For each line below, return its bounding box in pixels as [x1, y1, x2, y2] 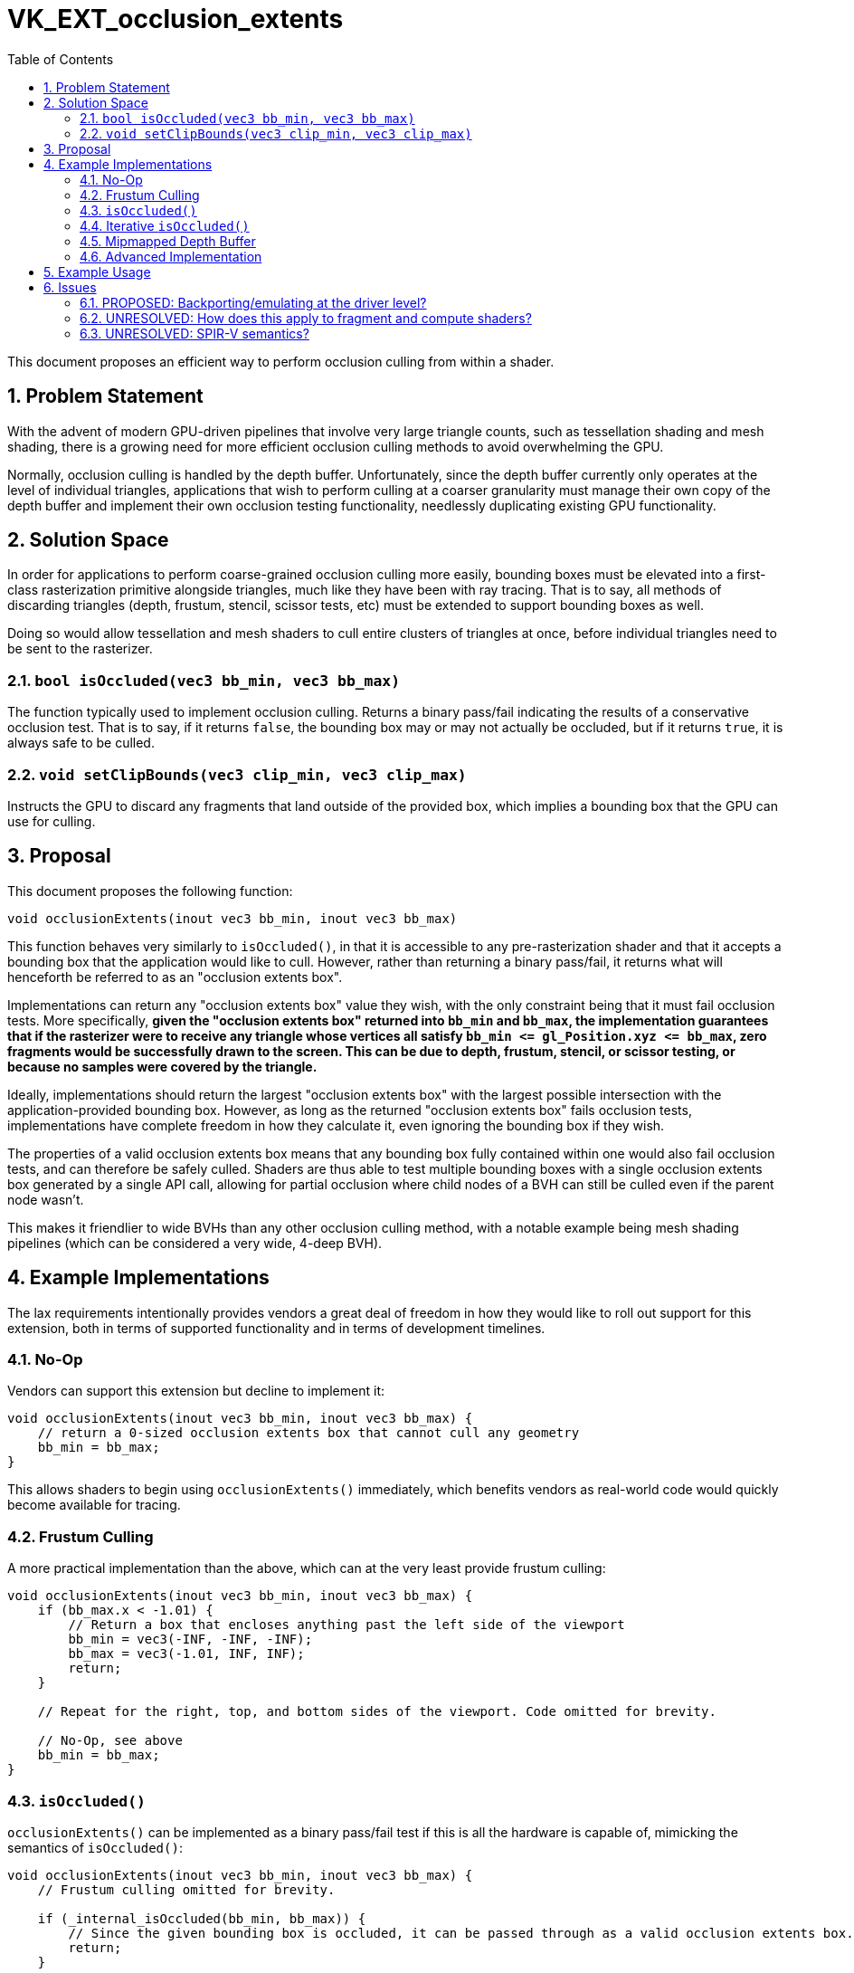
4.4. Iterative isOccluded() [80, 217, 250, 234]
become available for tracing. [7, 1497, 181, 1513]
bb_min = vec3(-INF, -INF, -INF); [68, 1632, 313, 1647]
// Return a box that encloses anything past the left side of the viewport [68, 1617, 625, 1633]
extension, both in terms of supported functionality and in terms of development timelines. [7, 1320, 546, 1336]
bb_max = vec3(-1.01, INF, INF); [68, 1646, 305, 1662]
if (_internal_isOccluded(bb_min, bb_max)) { [37, 1911, 366, 1926]
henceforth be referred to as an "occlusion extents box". [7, 968, 343, 985]
